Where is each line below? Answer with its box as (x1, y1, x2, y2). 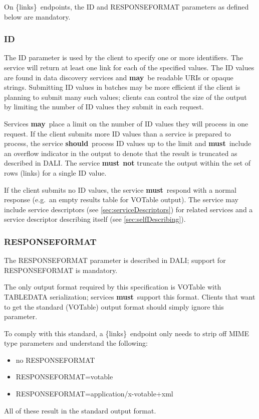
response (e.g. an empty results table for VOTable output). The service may (4, 194, 238, 205)
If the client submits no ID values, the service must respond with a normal (4, 184, 236, 195)
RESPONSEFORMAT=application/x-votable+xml (16, 388, 173, 399)
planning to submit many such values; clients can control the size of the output (4, 91, 247, 102)
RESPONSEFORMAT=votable (16, 371, 113, 382)
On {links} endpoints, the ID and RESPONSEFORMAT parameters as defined (4, 2, 249, 12)
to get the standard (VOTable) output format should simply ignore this (4, 301, 224, 312)
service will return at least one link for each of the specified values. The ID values (4, 62, 254, 72)
